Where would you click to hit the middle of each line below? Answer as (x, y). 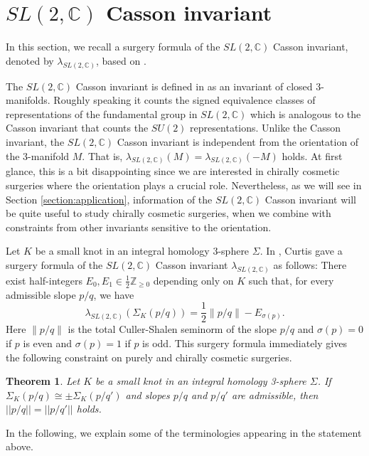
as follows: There (310, 264)
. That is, (102, 155)
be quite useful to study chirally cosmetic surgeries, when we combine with (169, 213)
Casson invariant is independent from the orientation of (238, 141)
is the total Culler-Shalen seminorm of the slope (172, 329)
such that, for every (291, 280)
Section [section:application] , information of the (109, 199)
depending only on (193, 280)
